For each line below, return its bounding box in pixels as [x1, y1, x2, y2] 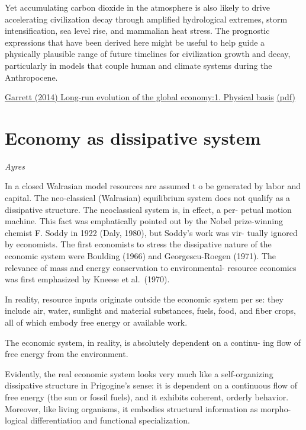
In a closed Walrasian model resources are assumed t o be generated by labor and [5, 180, 301, 192]
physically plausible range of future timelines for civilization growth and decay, [5, 47, 291, 60]
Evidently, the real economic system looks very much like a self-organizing [5, 367, 273, 380]
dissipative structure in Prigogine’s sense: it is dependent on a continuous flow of [5, 379, 298, 391]
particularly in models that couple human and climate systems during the [5, 59, 272, 71]
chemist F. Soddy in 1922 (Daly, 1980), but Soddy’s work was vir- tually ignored [5, 226, 298, 238]
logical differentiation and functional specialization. [5, 414, 190, 426]
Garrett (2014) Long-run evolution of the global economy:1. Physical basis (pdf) [5, 91, 295, 103]
